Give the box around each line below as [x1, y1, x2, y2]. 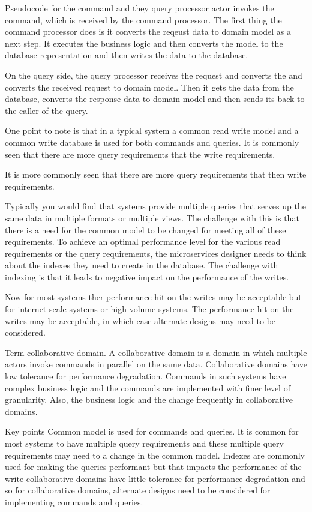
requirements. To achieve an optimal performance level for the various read [5, 235, 281, 248]
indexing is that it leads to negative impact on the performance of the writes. [5, 270, 289, 283]
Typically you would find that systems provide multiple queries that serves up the [5, 200, 306, 212]
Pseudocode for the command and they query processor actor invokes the [5, 2, 274, 14]
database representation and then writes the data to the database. [5, 49, 248, 61]
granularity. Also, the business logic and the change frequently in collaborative [5, 393, 293, 406]
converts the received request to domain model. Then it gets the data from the [5, 80, 294, 93]
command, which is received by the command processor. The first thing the [5, 13, 282, 26]
